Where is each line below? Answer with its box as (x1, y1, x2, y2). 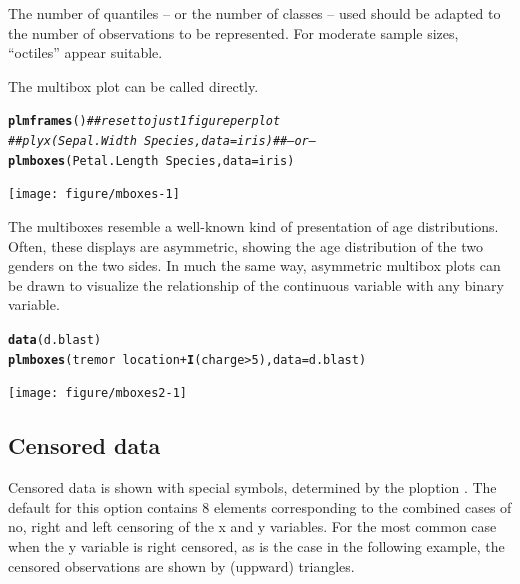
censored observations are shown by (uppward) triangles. (8, 555, 355, 576)
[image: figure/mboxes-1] (8, 187, 180, 202)
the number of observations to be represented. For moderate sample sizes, (8, 22, 459, 43)
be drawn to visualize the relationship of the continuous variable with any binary (8, 274, 504, 295)
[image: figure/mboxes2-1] (8, 386, 187, 401)
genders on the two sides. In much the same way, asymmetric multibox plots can (8, 255, 501, 276)
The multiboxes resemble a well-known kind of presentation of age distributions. (8, 216, 499, 236)
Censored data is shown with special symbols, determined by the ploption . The (8, 477, 497, 498)
